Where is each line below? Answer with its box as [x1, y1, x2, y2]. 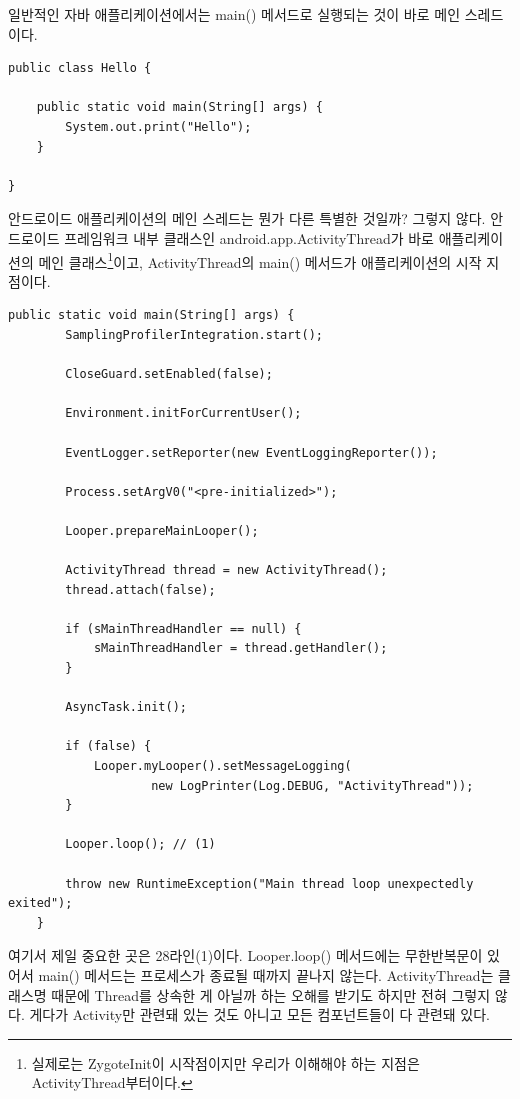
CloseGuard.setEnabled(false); [65, 367, 273, 382]
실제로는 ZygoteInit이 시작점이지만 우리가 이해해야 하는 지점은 [31, 1052, 420, 1073]
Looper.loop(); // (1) [65, 837, 216, 852]
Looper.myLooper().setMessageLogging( [93, 759, 352, 774]
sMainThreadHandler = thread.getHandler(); [93, 641, 388, 656]
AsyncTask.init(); [65, 700, 187, 715]
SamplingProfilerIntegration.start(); [65, 327, 323, 342]
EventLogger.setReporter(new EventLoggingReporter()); [65, 445, 438, 460]
